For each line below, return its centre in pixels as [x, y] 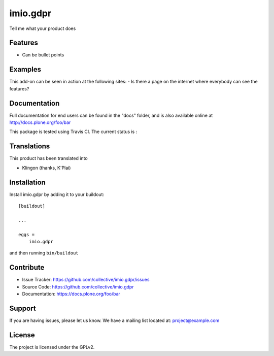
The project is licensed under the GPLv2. [52, 347]
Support [23, 308]
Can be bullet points [43, 55]
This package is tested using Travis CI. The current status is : [73, 132]
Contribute [27, 267]
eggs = [27, 234]
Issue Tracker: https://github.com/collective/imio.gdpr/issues [86, 280]
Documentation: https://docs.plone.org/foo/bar [71, 294]
